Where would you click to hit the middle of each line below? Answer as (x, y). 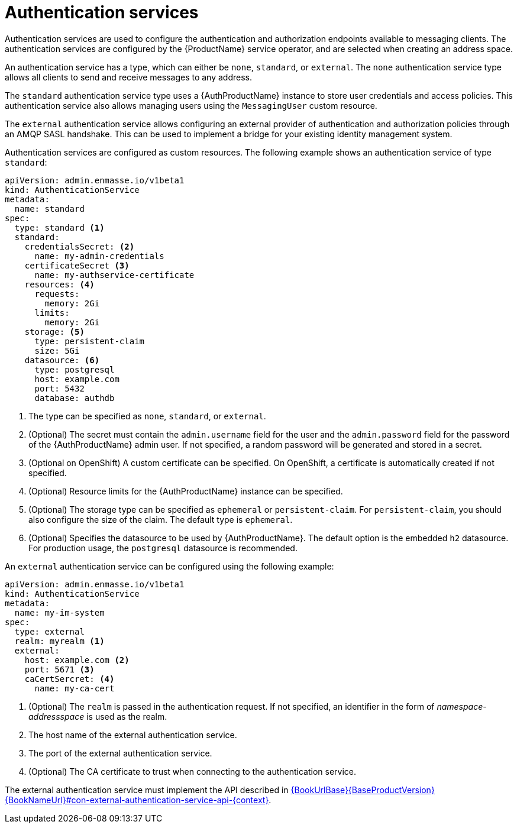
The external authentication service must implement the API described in (147, 790)
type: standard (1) (59, 227)
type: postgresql (75, 369)
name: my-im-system (59, 612)
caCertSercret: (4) (70, 679)
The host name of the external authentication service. (133, 735)
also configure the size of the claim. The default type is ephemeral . (161, 519)
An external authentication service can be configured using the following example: (169, 566)
